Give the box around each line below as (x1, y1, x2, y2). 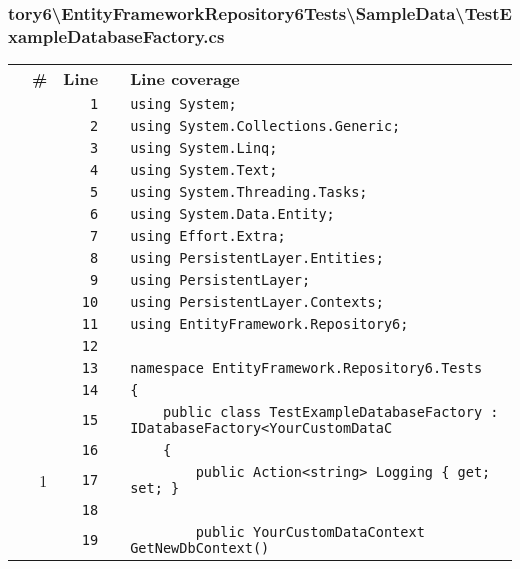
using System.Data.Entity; (130, 206, 335, 223)
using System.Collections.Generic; (130, 118, 401, 135)
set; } (130, 480, 180, 497)
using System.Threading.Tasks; (130, 184, 368, 201)
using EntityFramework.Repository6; (130, 316, 409, 333)
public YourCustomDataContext (195, 524, 425, 541)
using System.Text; (130, 162, 278, 179)
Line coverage (130, 67, 240, 91)
